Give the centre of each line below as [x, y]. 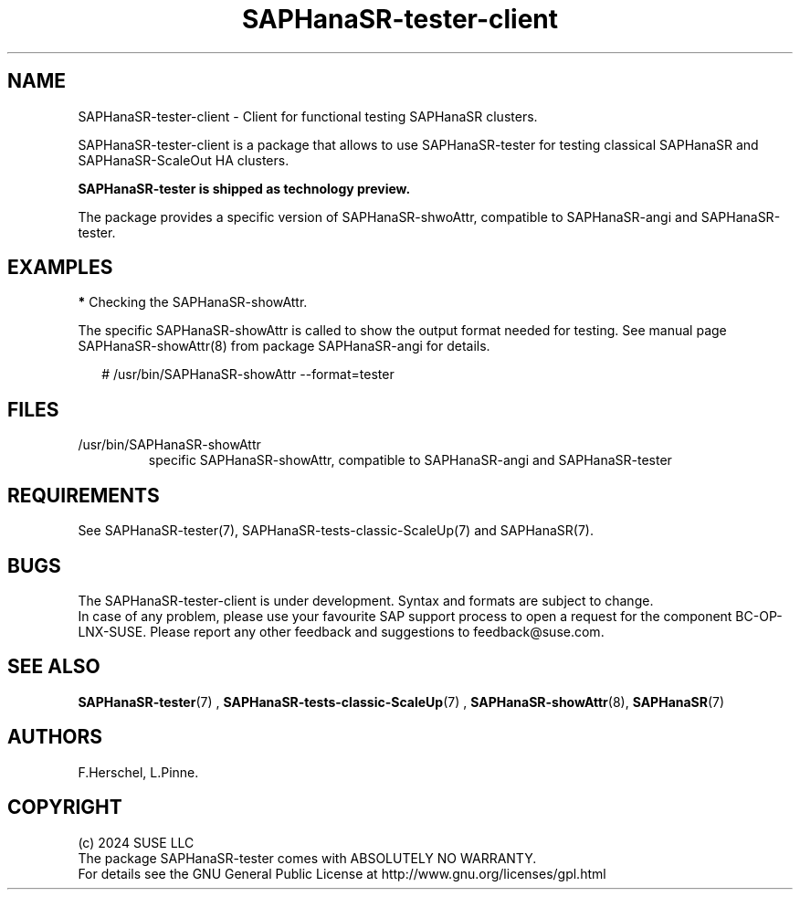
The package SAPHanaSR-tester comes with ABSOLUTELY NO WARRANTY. [307, 858]
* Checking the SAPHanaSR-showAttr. [193, 302]
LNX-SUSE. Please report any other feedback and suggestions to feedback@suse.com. [341, 631]
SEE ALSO [54, 667]
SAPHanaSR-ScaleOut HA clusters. [184, 160]
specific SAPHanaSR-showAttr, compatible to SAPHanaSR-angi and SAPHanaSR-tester [410, 460]
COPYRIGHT [65, 807]
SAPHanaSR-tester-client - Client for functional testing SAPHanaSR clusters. [308, 116]
